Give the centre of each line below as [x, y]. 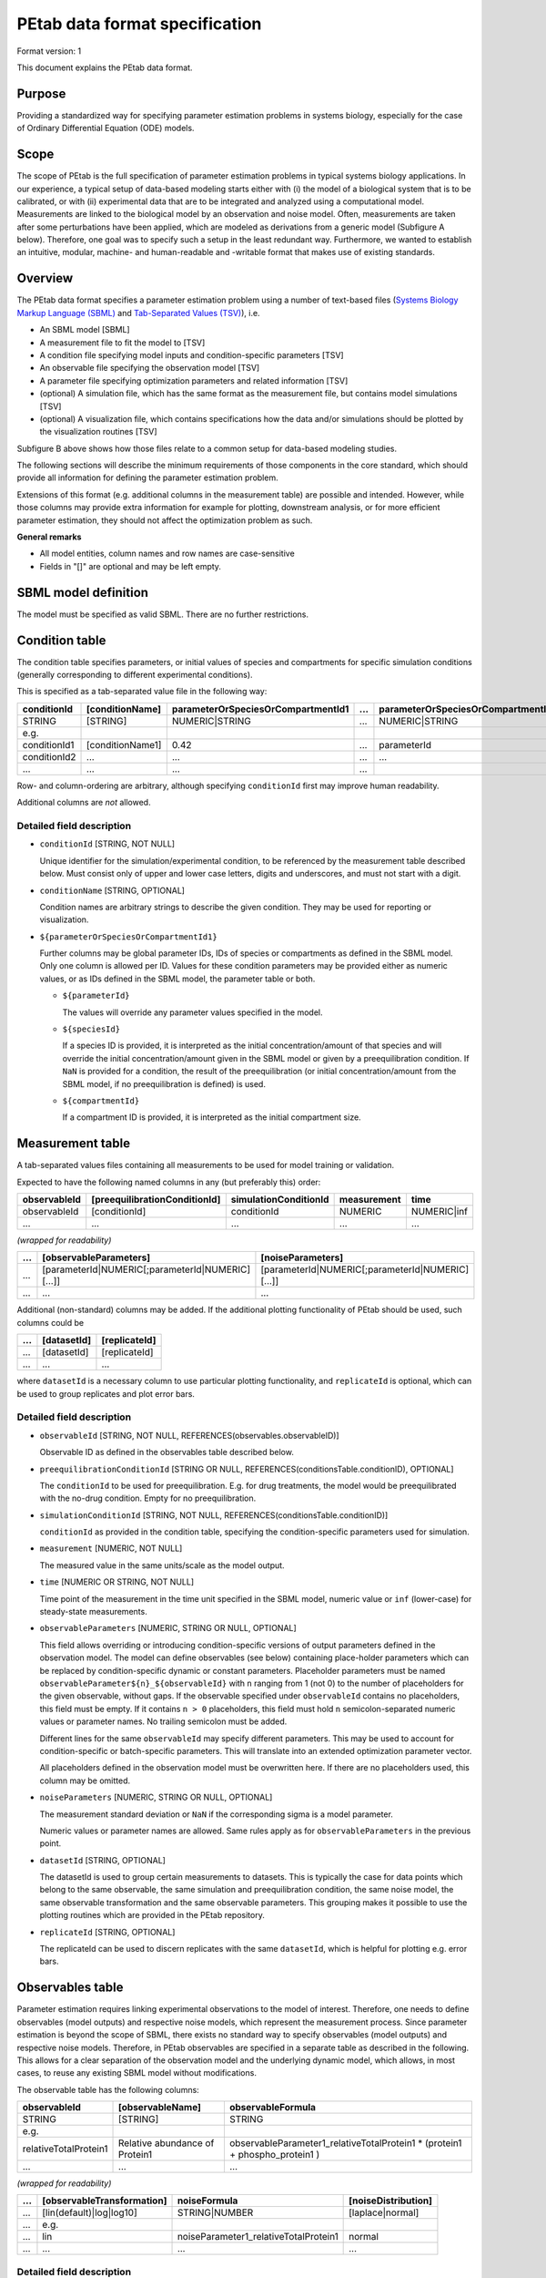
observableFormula [273, 2108]
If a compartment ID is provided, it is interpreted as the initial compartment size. [212, 1117]
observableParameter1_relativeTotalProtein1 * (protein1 [345, 2143]
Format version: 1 [49, 51]
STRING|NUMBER [215, 2212]
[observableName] [160, 2108]
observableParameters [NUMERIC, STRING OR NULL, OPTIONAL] [168, 1628]
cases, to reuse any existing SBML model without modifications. [136, 2073]
